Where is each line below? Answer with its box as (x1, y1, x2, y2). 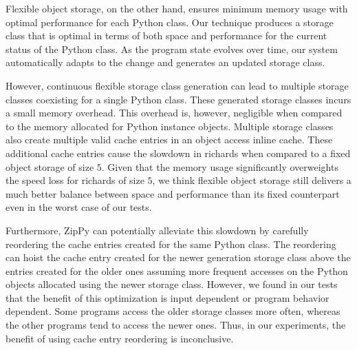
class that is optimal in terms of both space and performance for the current (6, 28, 327, 43)
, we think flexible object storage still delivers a (152, 173, 351, 187)
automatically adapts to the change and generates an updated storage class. (6, 55, 325, 70)
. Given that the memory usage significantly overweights (101, 159, 338, 174)
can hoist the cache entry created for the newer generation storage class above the (6, 250, 351, 265)
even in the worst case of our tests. (6, 200, 152, 214)
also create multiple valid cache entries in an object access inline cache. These (6, 132, 333, 147)
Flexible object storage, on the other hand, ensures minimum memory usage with (6, 1, 348, 15)
